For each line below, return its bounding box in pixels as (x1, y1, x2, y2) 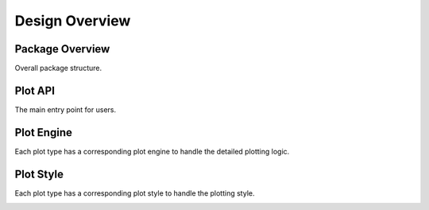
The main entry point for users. (14, 104, 117, 115)
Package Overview (14, 42, 110, 56)
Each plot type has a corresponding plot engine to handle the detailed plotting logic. (14, 146, 290, 156)
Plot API (14, 84, 56, 97)
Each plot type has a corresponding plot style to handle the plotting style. (14, 188, 255, 198)
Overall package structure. (14, 64, 102, 73)
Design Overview (14, 12, 131, 29)
